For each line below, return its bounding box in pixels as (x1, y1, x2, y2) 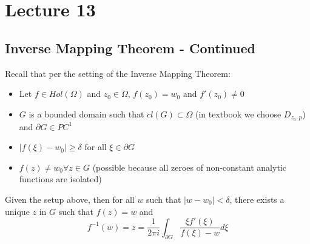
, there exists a (229, 193, 285, 205)
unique (5, 205, 30, 217)
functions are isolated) (19, 173, 102, 185)
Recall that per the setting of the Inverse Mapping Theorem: (5, 67, 231, 79)
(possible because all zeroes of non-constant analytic (92, 160, 286, 173)
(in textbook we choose (195, 107, 281, 120)
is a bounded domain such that (29, 107, 144, 120)
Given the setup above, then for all (5, 193, 135, 205)
